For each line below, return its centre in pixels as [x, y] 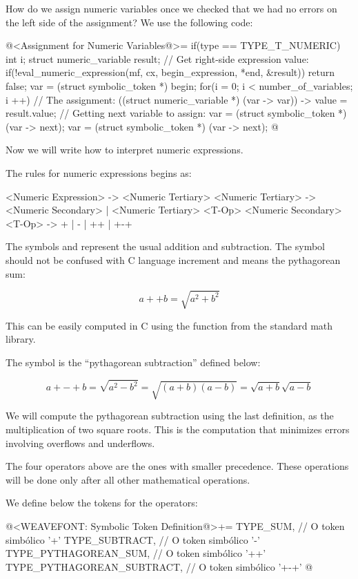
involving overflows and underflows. [80, 443]
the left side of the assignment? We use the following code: [129, 22]
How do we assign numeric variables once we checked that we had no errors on [171, 8]
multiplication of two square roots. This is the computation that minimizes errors [178, 429]
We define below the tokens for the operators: [102, 503]
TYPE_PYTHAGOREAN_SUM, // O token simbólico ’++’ [136, 553]
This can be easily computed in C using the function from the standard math [169, 325]
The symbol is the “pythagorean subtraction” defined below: [133, 362]
